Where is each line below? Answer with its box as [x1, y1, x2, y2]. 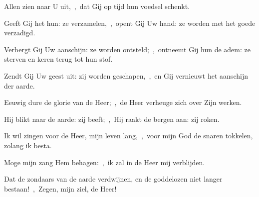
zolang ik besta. [4, 140, 52, 150]
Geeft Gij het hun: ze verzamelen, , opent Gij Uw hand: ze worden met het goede [4, 17, 256, 28]
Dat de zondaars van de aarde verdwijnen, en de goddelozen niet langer [4, 174, 223, 184]
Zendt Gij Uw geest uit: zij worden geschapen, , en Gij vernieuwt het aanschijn [4, 70, 248, 81]
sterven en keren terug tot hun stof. [4, 54, 113, 64]
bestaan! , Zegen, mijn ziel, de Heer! [4, 183, 117, 194]
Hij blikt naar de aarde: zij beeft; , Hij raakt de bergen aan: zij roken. [4, 113, 220, 124]
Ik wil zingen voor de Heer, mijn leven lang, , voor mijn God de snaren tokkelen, [4, 130, 253, 141]
